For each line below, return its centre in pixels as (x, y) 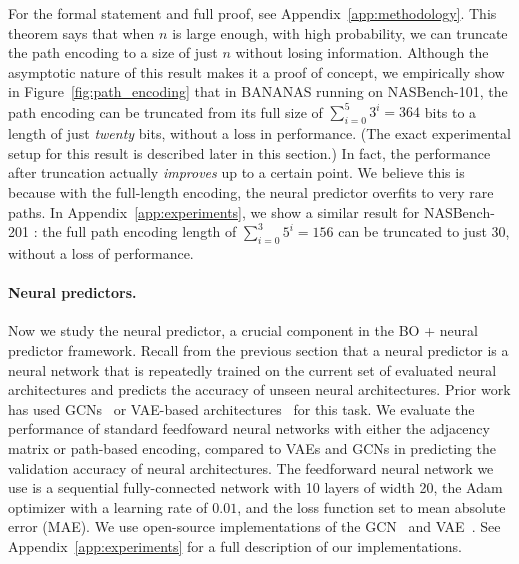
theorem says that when (81, 32)
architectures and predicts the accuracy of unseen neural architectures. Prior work (259, 389)
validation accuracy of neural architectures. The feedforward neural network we (251, 467)
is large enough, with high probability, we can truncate (340, 32)
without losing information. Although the (362, 52)
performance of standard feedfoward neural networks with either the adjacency (249, 428)
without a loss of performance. (101, 253)
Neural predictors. (72, 292)
